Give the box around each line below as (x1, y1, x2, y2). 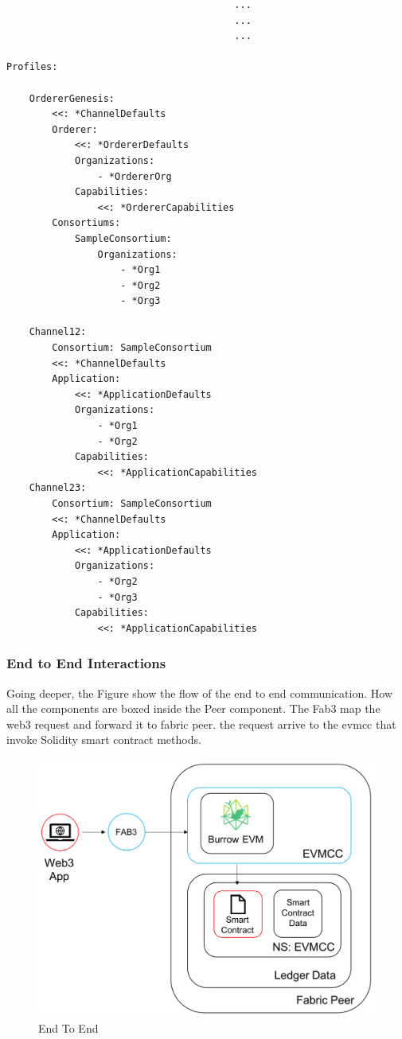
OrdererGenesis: (29, 92, 115, 104)
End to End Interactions (6, 653, 166, 673)
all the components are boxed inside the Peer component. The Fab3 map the (6, 700, 381, 717)
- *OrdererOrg (97, 170, 172, 182)
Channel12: (29, 326, 87, 338)
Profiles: (6, 61, 58, 73)
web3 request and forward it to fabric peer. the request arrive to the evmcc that (6, 715, 396, 732)
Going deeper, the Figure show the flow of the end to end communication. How (6, 684, 392, 701)
